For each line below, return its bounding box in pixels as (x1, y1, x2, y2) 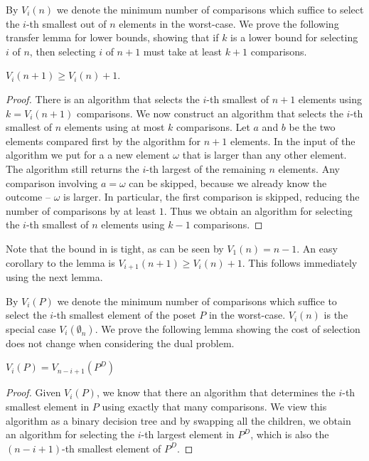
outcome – (6, 189, 50, 204)
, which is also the (250, 427, 329, 442)
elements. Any (278, 161, 340, 176)
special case (6, 321, 56, 336)
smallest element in (6, 398, 90, 413)
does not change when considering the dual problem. (6, 335, 235, 350)
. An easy (296, 240, 338, 255)
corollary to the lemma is (6, 255, 115, 270)
